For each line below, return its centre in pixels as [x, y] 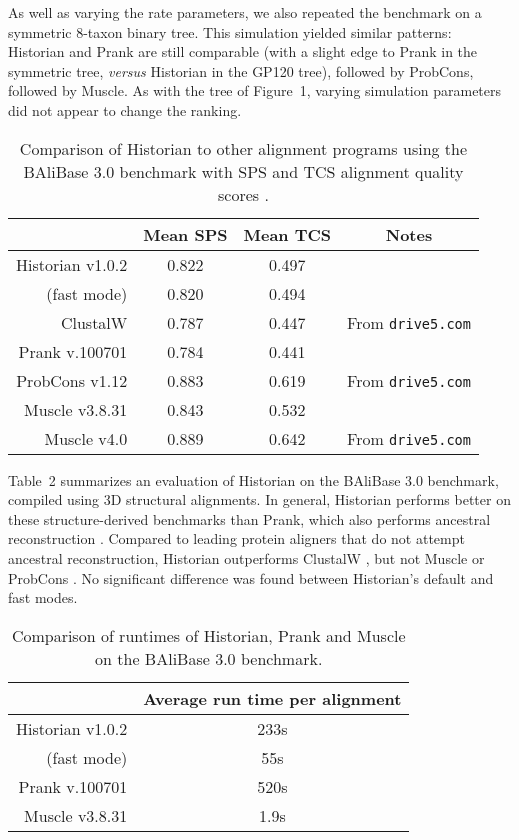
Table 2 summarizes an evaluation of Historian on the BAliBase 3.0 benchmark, [253, 479]
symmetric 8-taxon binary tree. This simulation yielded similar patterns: [230, 31]
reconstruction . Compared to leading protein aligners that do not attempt [236, 538]
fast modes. [43, 597]
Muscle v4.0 [86, 438]
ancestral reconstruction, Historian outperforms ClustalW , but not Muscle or [246, 557]
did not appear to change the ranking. [125, 109]
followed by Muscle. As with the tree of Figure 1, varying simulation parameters [255, 90]
